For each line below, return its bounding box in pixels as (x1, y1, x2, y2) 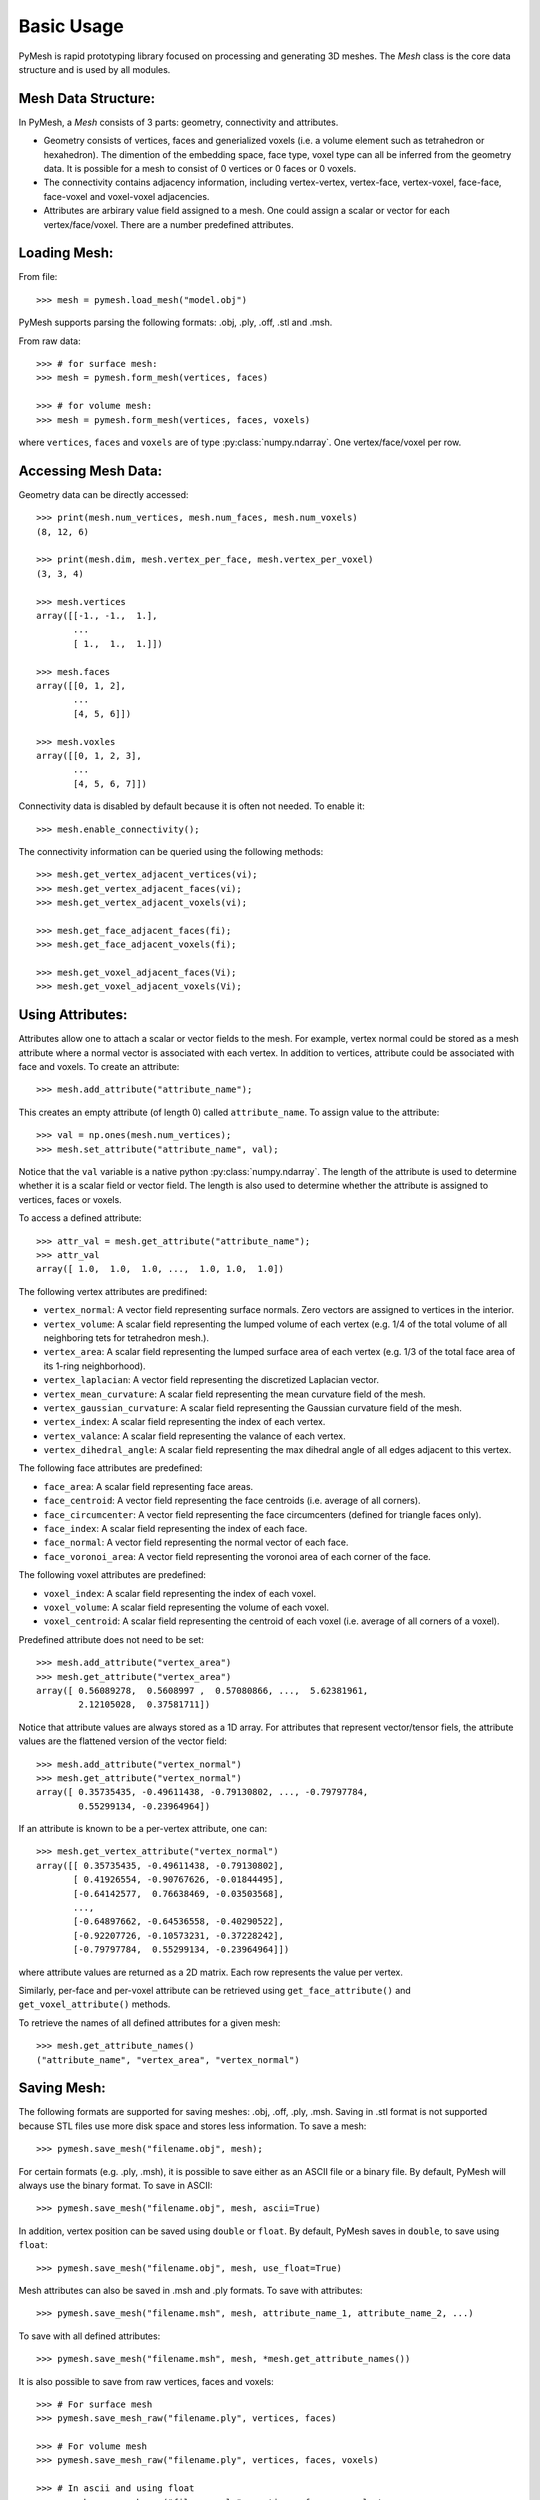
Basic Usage (18, 15, 124, 37)
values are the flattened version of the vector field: (18, 1735, 227, 1747)
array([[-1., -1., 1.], (36, 610, 158, 622)
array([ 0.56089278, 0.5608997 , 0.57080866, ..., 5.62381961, (36, 1685, 369, 1696)
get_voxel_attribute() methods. (18, 1998, 171, 2010)
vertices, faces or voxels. (18, 1193, 122, 1205)
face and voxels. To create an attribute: (18, 1061, 180, 1073)
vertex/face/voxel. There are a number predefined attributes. (43, 218, 294, 230)
